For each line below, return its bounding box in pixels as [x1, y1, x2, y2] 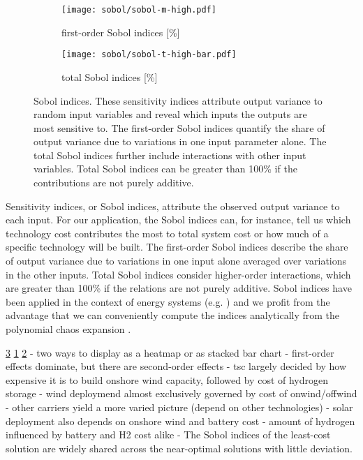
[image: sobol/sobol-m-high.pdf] [61, 5, 216, 15]
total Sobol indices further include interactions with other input [34, 147, 306, 162]
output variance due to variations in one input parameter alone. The [34, 134, 327, 149]
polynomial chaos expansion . [6, 322, 131, 336]
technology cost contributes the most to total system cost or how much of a [6, 225, 329, 240]
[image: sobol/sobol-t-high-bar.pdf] [61, 50, 237, 60]
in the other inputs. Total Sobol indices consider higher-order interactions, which [6, 267, 351, 281]
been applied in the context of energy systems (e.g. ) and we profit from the [6, 294, 330, 309]
